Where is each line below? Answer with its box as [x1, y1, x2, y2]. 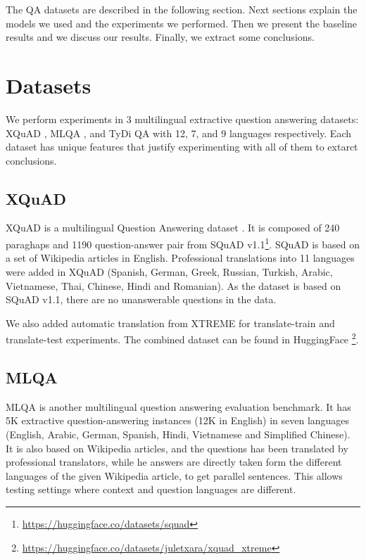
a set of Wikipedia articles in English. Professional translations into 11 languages [6, 250, 355, 265]
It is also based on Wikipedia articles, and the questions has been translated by [6, 440, 348, 455]
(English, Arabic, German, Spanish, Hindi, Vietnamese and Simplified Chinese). [6, 426, 351, 441]
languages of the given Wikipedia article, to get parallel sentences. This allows [6, 468, 343, 483]
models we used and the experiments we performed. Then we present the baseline [6, 15, 358, 30]
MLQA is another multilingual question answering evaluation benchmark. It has [6, 399, 351, 414]
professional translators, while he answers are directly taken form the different [6, 454, 342, 469]
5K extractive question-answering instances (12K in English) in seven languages [6, 413, 350, 428]
